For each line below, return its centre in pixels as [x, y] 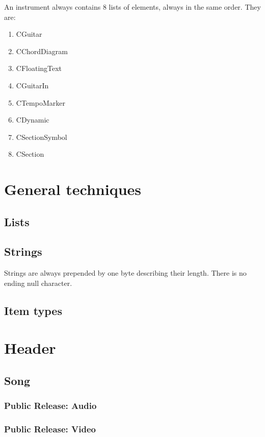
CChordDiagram [42, 51]
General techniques [73, 189]
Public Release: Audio [50, 406]
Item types [33, 310]
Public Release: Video [50, 429]
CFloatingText [39, 68]
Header [30, 348]
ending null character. [38, 283]
